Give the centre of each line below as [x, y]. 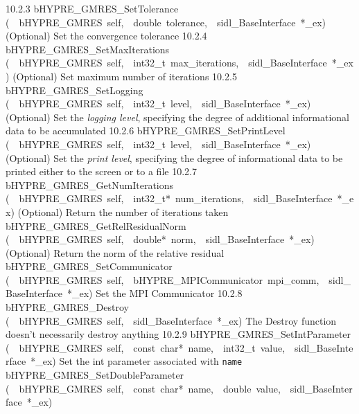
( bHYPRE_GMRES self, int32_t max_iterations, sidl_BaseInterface [166, 63]
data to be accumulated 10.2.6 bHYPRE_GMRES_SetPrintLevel [146, 130]
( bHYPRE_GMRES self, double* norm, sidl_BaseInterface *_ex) [160, 239]
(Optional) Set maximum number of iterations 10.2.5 [125, 76]
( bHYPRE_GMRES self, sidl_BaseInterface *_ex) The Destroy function [171, 320]
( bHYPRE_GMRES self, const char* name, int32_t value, [146, 347]
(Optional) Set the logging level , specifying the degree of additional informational [177, 117]
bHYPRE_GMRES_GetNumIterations [90, 184]
